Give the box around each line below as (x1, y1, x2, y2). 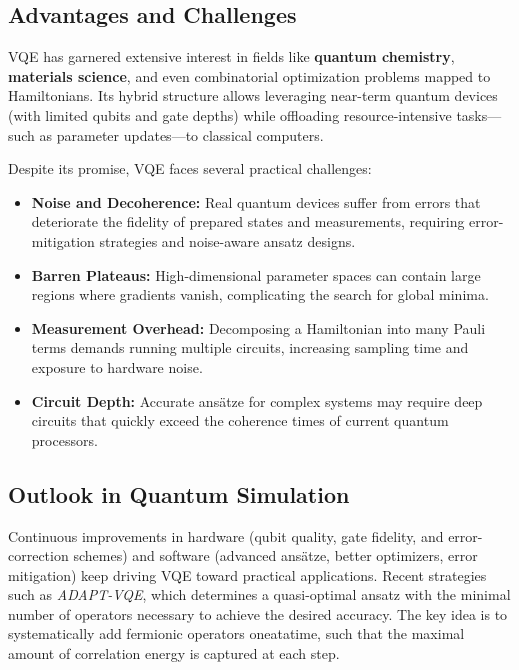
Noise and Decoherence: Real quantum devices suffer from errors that (31, 191, 481, 212)
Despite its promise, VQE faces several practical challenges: (8, 158, 372, 179)
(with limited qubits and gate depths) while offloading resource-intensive (8, 104, 452, 125)
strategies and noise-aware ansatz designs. (99, 230, 356, 251)
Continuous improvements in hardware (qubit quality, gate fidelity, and (8, 525, 444, 546)
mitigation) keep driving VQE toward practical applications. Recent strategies (8, 564, 487, 585)
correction (8, 545, 69, 566)
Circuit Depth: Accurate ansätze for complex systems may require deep (31, 390, 483, 411)
